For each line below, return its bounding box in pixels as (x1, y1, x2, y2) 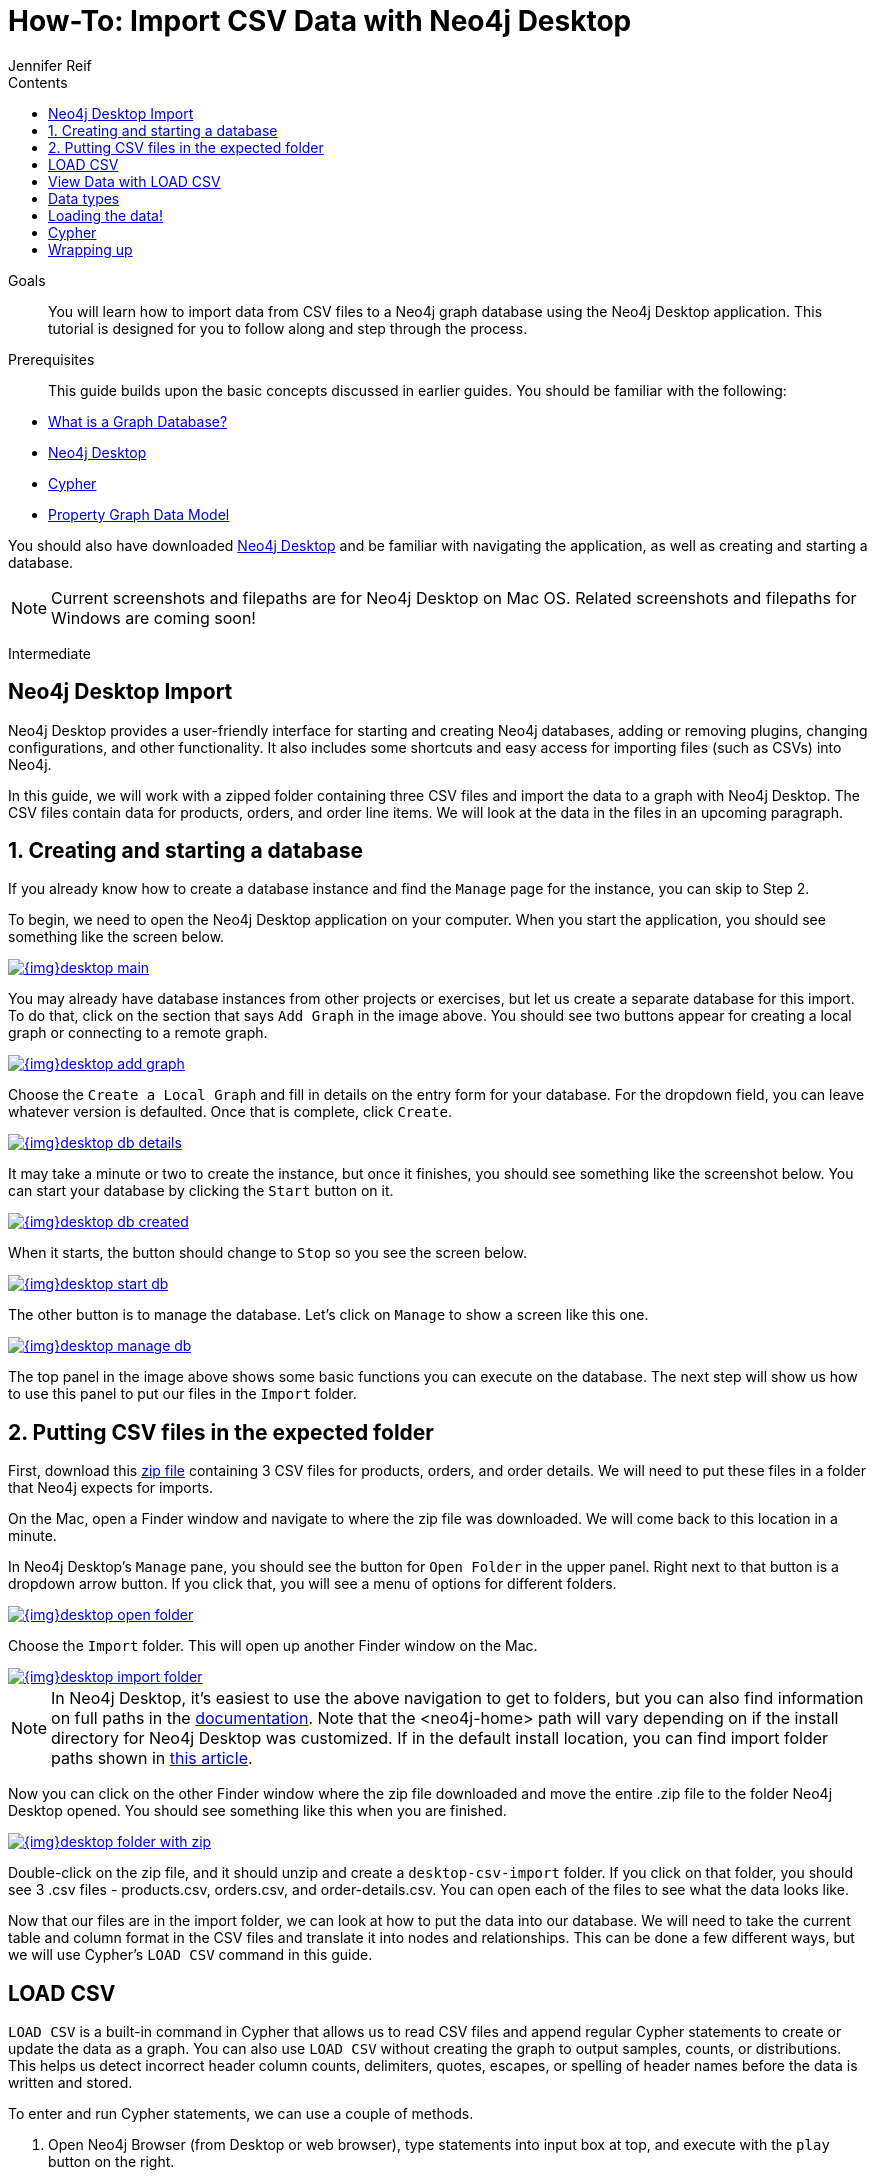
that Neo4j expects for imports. (8, 1479, 214, 1497)
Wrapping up (48, 240, 133, 258)
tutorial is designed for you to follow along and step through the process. (48, 319, 528, 337)
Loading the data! (48, 206, 163, 224)
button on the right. (48, 2153, 175, 2171)
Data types (48, 189, 120, 207)
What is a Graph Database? (48, 412, 228, 430)
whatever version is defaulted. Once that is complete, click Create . (8, 1103, 453, 1121)
